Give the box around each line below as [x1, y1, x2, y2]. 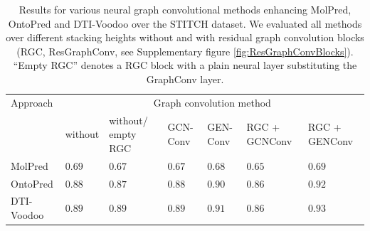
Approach [11, 95, 53, 109]
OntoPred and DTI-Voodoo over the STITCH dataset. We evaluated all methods [8, 16, 362, 31]
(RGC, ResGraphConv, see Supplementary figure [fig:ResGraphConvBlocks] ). [16, 43, 354, 58]
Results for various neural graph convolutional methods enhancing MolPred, [18, 2, 351, 16]
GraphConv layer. [146, 71, 224, 86]
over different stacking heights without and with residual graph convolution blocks [6, 30, 364, 45]
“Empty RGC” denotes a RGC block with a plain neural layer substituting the [13, 58, 357, 72]
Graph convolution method [153, 95, 271, 109]
